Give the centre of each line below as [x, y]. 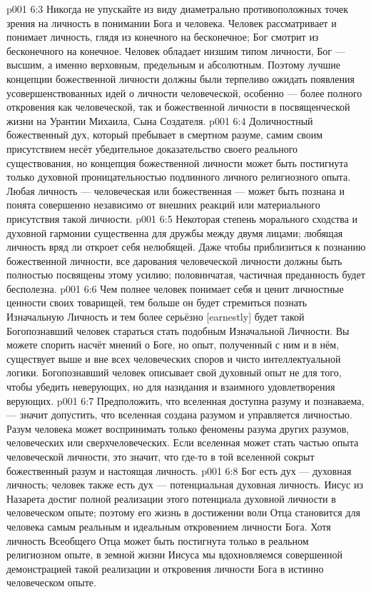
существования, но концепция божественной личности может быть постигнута [177, 162]
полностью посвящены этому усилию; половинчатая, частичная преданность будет [186, 275]
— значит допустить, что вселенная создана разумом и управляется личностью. [179, 415]
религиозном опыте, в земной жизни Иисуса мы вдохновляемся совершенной [174, 555]
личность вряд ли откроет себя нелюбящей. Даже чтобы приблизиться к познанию [186, 247]
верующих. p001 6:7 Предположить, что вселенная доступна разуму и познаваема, [185, 400]
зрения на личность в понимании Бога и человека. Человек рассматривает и [172, 22]
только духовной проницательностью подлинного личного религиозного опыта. [179, 177]
